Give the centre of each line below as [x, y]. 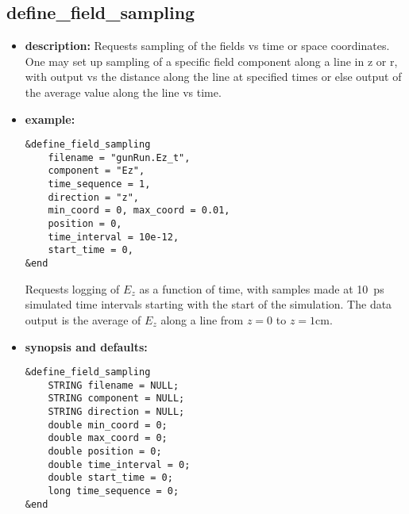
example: [50, 119]
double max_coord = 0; [108, 438]
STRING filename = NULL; [114, 385]
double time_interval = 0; [119, 464]
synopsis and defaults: [86, 346]
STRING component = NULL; [116, 399]
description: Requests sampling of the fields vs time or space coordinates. [207, 46]
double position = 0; [105, 452]
